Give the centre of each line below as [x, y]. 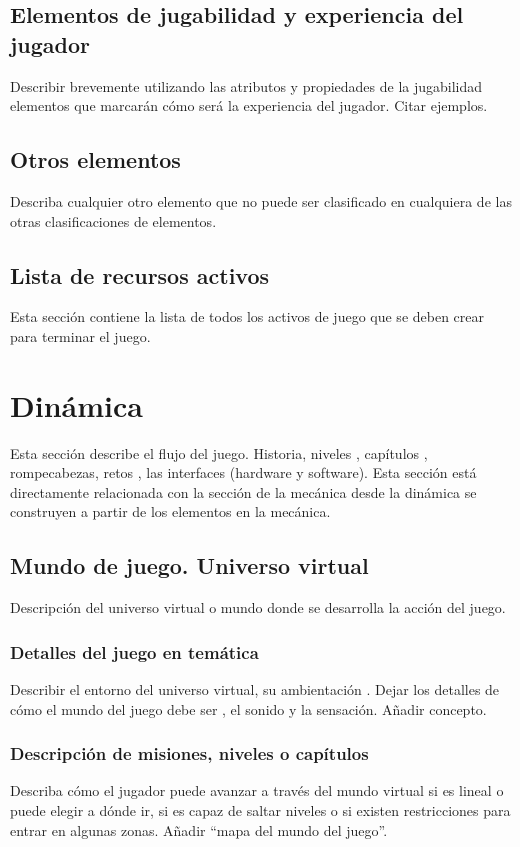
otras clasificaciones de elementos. [113, 220]
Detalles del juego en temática [134, 651]
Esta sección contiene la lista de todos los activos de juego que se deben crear [247, 316]
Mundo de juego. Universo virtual [189, 565]
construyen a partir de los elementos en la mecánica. [170, 511]
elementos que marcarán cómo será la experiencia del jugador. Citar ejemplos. [249, 105]
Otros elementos [95, 159]
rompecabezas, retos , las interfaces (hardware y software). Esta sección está [243, 472]
